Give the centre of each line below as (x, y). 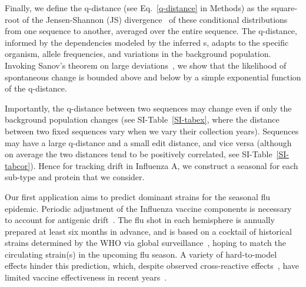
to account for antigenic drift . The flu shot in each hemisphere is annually (140, 220)
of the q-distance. (36, 88)
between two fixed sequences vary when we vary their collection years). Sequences (152, 131)
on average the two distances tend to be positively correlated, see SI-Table (139, 154)
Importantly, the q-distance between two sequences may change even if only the (148, 108)
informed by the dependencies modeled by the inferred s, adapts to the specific (147, 42)
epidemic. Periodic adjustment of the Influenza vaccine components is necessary (148, 208)
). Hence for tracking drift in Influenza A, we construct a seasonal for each (164, 165)
